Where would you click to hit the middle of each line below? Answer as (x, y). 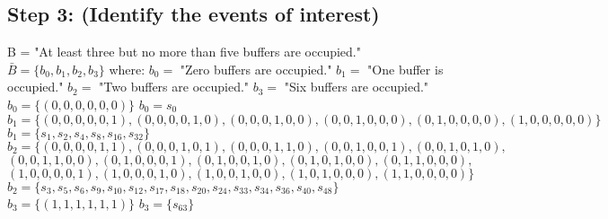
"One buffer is (405, 69)
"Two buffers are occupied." (174, 87)
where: (127, 69)
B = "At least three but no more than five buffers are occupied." (185, 52)
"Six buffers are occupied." (357, 87)
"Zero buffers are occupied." (256, 69)
